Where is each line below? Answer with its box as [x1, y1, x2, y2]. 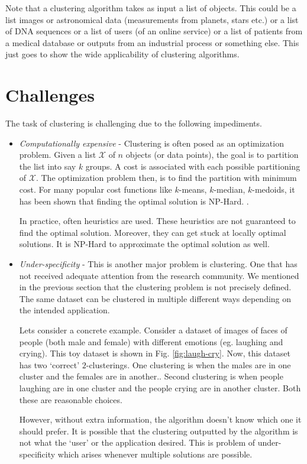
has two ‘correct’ [19, 358, 80, 371]
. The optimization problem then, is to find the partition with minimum [35, 171, 297, 184]
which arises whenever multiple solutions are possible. [57, 447, 253, 460]
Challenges [5, 83, 95, 107]
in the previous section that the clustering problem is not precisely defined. [19, 281, 292, 293]
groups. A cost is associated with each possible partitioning [85, 160, 300, 172]
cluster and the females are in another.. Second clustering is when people [19, 370, 283, 382]
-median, [214, 183, 245, 196]
